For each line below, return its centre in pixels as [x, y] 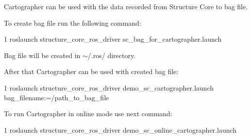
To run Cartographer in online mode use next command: [88, 114]
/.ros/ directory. [112, 55]
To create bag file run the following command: [73, 23]
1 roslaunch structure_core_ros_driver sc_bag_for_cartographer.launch [113, 39]
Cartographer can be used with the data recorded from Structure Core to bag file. [126, 6]
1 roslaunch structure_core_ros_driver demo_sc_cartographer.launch [109, 87]
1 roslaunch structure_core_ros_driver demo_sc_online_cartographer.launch [120, 130]
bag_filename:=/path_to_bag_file [57, 97]
